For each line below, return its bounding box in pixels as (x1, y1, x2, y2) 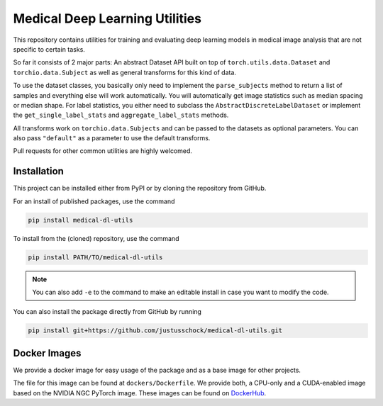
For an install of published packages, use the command (13, 197, 175, 205)
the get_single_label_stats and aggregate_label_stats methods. (13, 111, 229, 120)
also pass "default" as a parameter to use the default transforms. (13, 134, 211, 142)
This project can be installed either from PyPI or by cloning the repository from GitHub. (13, 184, 267, 193)
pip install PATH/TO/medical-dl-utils (28, 253, 163, 261)
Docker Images (13, 347, 82, 359)
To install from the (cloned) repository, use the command (13, 234, 179, 242)
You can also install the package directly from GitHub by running (13, 308, 202, 316)
